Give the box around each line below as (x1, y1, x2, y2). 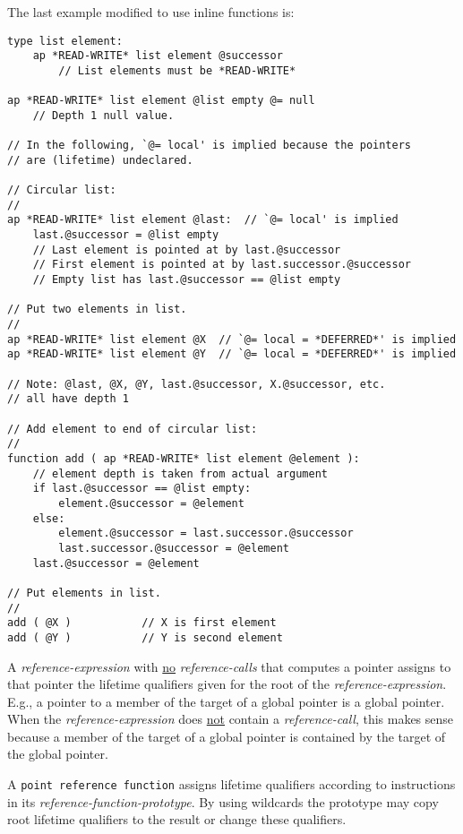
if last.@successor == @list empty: (32, 482, 252, 495)
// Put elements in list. (7, 586, 161, 599)
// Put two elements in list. (7, 303, 187, 316)
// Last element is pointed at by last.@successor (32, 243, 341, 256)
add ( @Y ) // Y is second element (7, 631, 283, 644)
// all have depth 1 (7, 392, 130, 406)
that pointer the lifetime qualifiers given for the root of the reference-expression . (7, 675, 447, 693)
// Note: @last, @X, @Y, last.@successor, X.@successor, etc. (7, 377, 386, 391)
